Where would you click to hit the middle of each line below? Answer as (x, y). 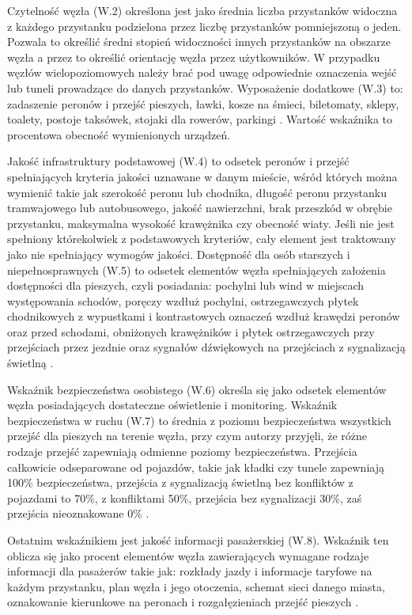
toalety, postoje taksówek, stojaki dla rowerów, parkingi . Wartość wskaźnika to (200, 119)
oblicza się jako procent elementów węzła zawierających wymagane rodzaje (188, 555)
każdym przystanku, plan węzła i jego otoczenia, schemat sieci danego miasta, (196, 586)
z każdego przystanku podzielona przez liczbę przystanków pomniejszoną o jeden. (204, 26)
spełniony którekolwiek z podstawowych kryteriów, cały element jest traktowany (202, 239)
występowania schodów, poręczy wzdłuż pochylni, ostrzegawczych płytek (183, 300)
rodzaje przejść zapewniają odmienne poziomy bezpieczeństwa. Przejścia (182, 452)
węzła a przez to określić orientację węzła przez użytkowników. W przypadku (194, 57)
